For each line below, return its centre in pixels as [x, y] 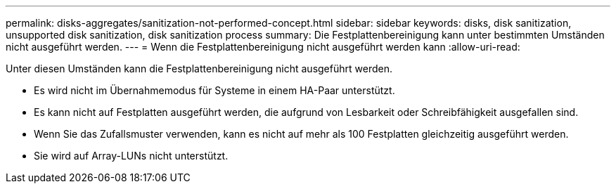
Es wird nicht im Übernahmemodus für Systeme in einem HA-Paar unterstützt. [214, 90]
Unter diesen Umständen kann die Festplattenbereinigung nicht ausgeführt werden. [199, 69]
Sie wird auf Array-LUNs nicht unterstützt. [131, 156]
